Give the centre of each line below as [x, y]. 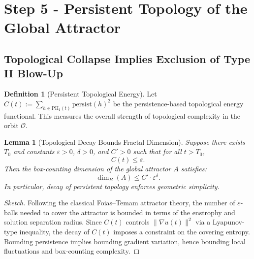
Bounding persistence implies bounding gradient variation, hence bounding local [125, 241]
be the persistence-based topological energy [178, 103]
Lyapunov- [228, 222]
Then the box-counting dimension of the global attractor [88, 168]
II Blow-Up [33, 73]
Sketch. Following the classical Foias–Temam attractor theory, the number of [120, 203]
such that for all [157, 151]
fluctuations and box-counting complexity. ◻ [72, 251]
